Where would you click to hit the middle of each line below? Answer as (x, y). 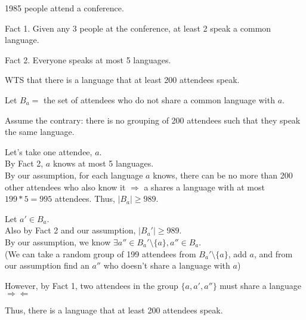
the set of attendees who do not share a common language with (159, 99)
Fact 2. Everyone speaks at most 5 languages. (88, 59)
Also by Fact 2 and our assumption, (70, 230)
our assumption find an (47, 265)
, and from (273, 253)
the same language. (40, 132)
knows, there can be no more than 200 (223, 175)
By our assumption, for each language (74, 175)
